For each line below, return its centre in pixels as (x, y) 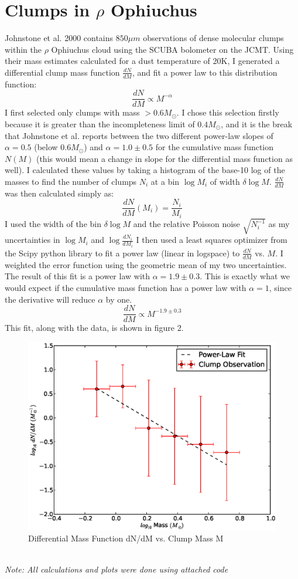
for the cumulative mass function (215, 147)
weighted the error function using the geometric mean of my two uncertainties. (146, 264)
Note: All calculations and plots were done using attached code (117, 569)
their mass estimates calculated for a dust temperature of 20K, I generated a (142, 61)
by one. (119, 299)
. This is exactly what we (245, 276)
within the (23, 49)
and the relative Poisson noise (186, 224)
